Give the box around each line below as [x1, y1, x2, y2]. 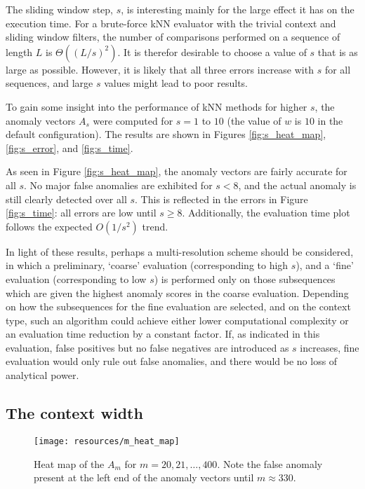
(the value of [227, 113, 281, 128]
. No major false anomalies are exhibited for [24, 177, 213, 192]
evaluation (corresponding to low [6, 271, 147, 286]
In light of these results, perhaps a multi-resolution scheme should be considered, [6, 244, 354, 259]
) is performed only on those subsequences [154, 271, 336, 286]
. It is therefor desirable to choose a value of [117, 44, 307, 59]
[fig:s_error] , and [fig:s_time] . [6, 140, 133, 155]
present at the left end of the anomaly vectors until [34, 470, 254, 485]
